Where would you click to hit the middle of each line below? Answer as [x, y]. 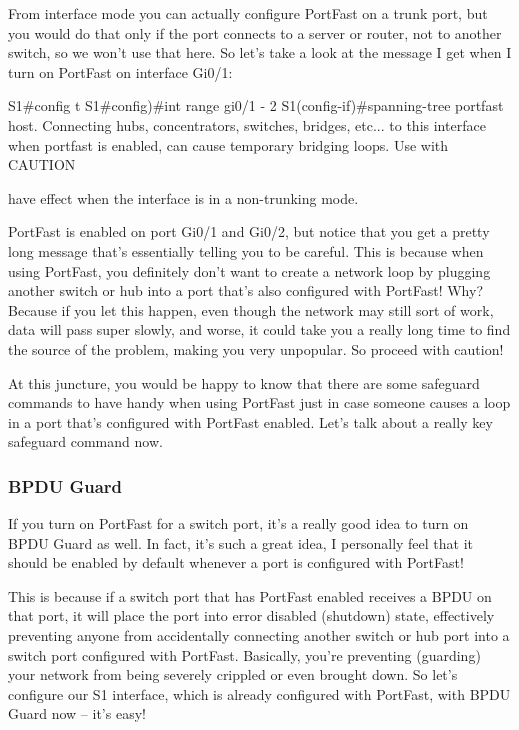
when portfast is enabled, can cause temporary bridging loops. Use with [228, 144]
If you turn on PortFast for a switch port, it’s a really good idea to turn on [238, 523]
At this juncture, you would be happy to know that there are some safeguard [244, 382]
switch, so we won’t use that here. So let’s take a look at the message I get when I [260, 52]
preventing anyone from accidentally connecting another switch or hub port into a [259, 635]
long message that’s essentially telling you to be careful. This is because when [246, 250]
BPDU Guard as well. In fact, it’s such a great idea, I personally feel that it [241, 542]
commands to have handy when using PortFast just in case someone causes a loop [259, 402]
